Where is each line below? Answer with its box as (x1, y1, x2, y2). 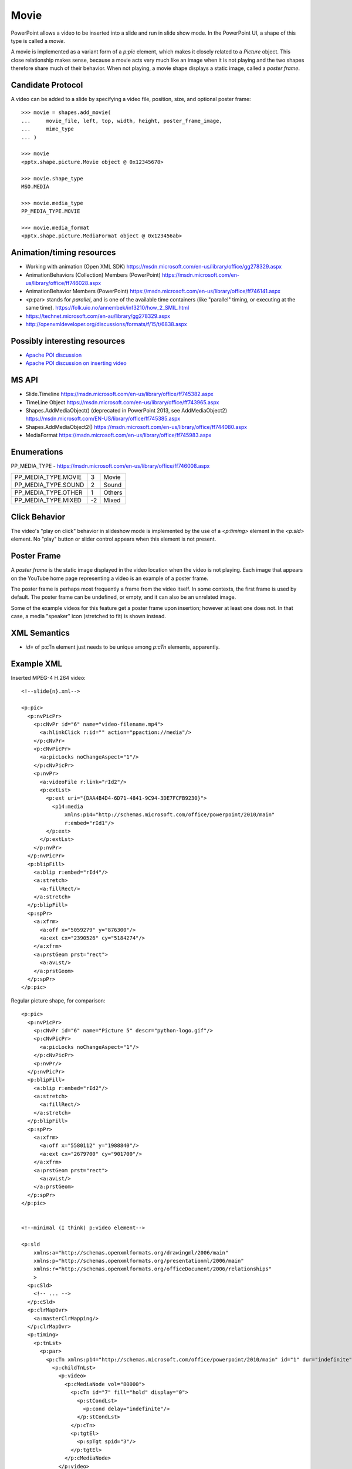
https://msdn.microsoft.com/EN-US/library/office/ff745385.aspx (25, 415, 181, 422)
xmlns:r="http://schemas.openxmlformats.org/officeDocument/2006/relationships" (33, 1266, 272, 1272)
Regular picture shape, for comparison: (11, 997, 106, 1004)
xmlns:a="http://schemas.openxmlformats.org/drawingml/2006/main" (33, 1249, 229, 1256)
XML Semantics (11, 628, 70, 638)
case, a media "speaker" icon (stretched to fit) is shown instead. (11, 613, 167, 620)
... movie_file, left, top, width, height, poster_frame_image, (21, 118, 222, 124)
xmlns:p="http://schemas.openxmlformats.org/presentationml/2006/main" (33, 1257, 244, 1264)
